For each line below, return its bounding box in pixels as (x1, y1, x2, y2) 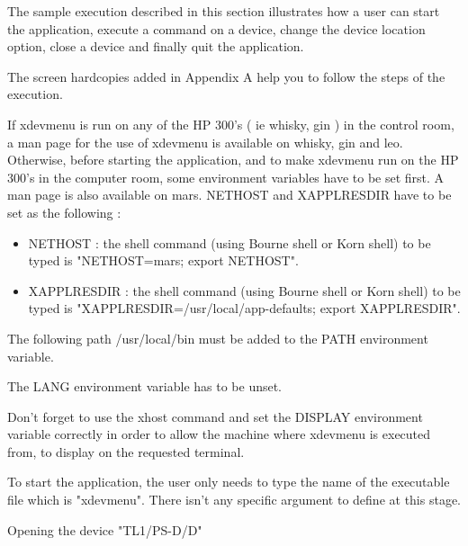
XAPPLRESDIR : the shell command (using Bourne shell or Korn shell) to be (28, 281, 461, 300)
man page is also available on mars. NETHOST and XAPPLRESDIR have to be (7, 185, 452, 204)
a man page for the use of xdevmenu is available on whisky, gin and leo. (7, 132, 403, 151)
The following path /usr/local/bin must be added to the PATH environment (7, 328, 428, 347)
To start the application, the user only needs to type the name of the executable (7, 472, 450, 491)
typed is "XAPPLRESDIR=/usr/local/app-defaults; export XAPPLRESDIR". (28, 299, 461, 318)
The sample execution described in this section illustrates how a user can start (7, 2, 440, 20)
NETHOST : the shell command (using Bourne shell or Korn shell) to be (28, 233, 431, 252)
